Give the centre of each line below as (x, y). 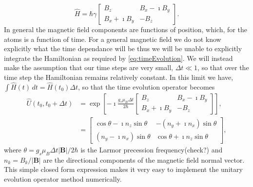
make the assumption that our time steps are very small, (88, 67)
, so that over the (223, 67)
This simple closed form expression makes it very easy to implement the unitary (123, 169)
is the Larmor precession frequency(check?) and (152, 149)
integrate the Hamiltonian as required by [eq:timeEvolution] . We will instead (118, 58)
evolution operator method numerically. (63, 178)
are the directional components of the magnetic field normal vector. (144, 159)
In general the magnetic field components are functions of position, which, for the (126, 29)
